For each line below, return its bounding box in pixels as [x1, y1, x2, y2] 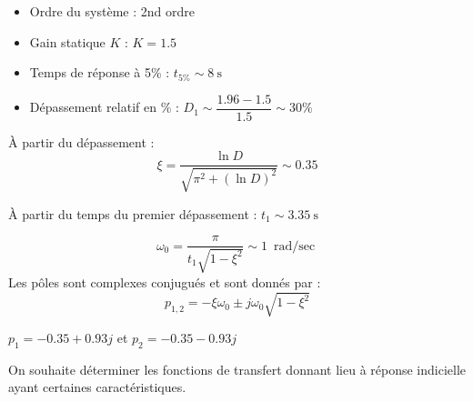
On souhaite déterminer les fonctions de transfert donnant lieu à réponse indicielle [8, 359, 467, 378]
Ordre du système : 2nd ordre [29, 2, 195, 20]
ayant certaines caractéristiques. [8, 377, 186, 397]
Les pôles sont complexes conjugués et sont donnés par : [8, 272, 321, 291]
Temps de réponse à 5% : [29, 63, 170, 82]
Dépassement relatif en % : [29, 97, 179, 116]
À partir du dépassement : [8, 132, 155, 151]
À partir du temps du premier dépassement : [8, 204, 257, 223]
